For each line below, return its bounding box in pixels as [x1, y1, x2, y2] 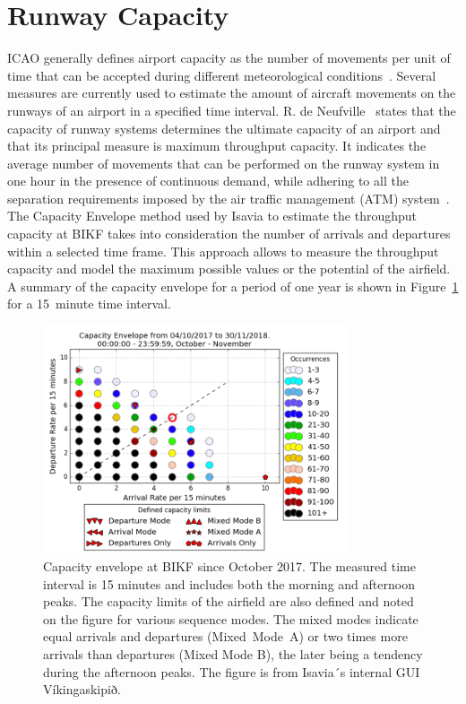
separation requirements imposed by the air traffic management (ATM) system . [7, 188, 450, 207]
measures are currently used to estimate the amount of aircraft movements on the [7, 83, 456, 102]
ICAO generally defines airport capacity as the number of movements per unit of [7, 48, 451, 67]
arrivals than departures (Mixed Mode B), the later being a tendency [43, 644, 423, 663]
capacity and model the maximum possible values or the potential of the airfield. [7, 259, 451, 278]
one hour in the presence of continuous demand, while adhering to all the [7, 171, 409, 190]
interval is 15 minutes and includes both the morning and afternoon [43, 574, 415, 593]
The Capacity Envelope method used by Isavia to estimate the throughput [7, 206, 418, 225]
